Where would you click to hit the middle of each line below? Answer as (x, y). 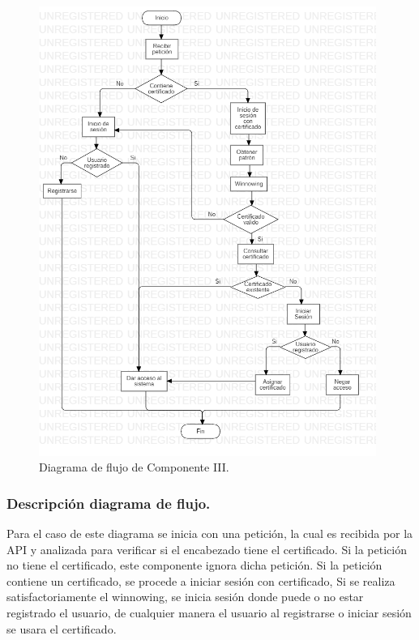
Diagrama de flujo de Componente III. (134, 467)
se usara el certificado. (62, 628)
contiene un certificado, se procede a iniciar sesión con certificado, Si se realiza (201, 580)
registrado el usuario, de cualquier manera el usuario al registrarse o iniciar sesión (209, 613)
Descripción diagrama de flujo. (109, 503)
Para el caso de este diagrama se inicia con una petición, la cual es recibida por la (210, 533)
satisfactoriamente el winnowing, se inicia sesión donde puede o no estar (185, 597)
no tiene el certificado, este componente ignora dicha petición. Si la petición (195, 565)
